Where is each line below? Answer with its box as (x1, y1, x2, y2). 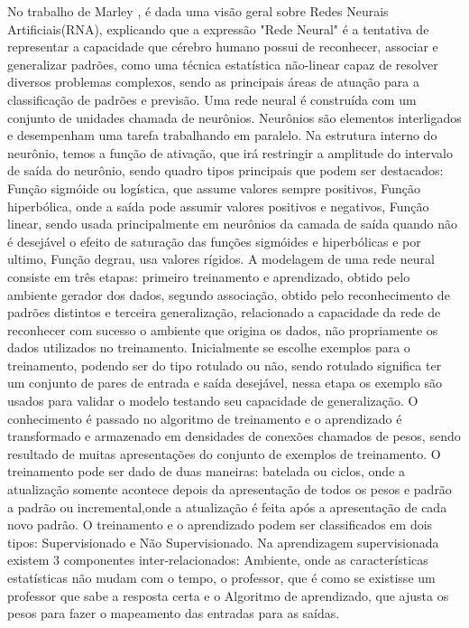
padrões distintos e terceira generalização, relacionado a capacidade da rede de (7, 303, 441, 322)
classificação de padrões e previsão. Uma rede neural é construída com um (7, 89, 417, 108)
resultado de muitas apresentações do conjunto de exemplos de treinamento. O (7, 444, 441, 463)
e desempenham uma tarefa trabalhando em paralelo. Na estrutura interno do (7, 126, 437, 145)
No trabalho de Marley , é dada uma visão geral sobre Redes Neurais (7, 2, 389, 20)
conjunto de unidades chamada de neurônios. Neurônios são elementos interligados (7, 108, 462, 127)
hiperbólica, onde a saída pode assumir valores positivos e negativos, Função (7, 196, 429, 215)
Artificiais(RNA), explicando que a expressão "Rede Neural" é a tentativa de (7, 19, 429, 38)
